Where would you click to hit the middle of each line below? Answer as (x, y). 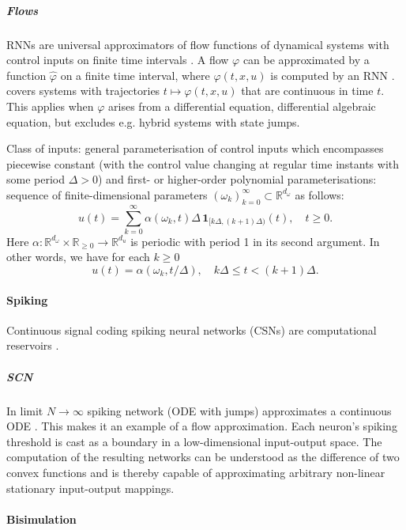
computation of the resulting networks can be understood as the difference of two (203, 457)
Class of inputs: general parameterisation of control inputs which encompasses (195, 148)
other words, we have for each (78, 257)
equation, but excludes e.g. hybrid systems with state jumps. (153, 121)
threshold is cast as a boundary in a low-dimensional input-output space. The (194, 441)
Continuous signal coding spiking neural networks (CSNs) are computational (192, 329)
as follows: (320, 194)
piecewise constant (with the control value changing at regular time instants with (203, 163)
